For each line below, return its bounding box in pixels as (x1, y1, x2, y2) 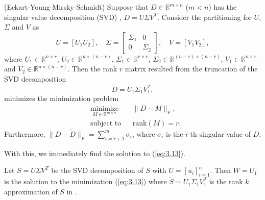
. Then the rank (67, 63, 117, 74)
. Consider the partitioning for (157, 11, 252, 22)
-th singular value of (187, 128, 251, 139)
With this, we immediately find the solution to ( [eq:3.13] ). (4, 147, 185, 158)
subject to (90, 119, 122, 127)
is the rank (209, 176, 243, 187)
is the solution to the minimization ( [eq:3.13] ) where (4, 176, 167, 187)
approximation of (4, 186, 58, 196)
